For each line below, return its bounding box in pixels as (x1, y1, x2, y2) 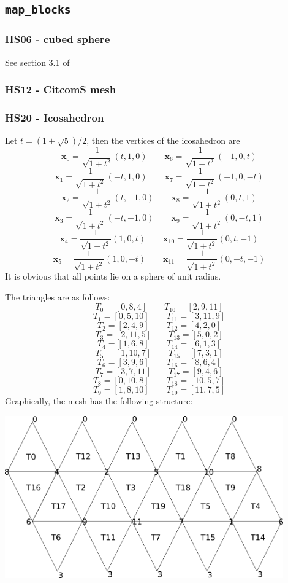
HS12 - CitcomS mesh (5, 82, 116, 97)
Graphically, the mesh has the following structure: (5, 394, 193, 407)
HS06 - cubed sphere (5, 31, 110, 47)
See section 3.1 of (5, 55, 70, 68)
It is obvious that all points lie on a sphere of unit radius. (5, 269, 221, 282)
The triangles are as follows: (5, 290, 110, 303)
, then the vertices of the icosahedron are (86, 134, 240, 147)
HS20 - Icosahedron (5, 109, 104, 125)
